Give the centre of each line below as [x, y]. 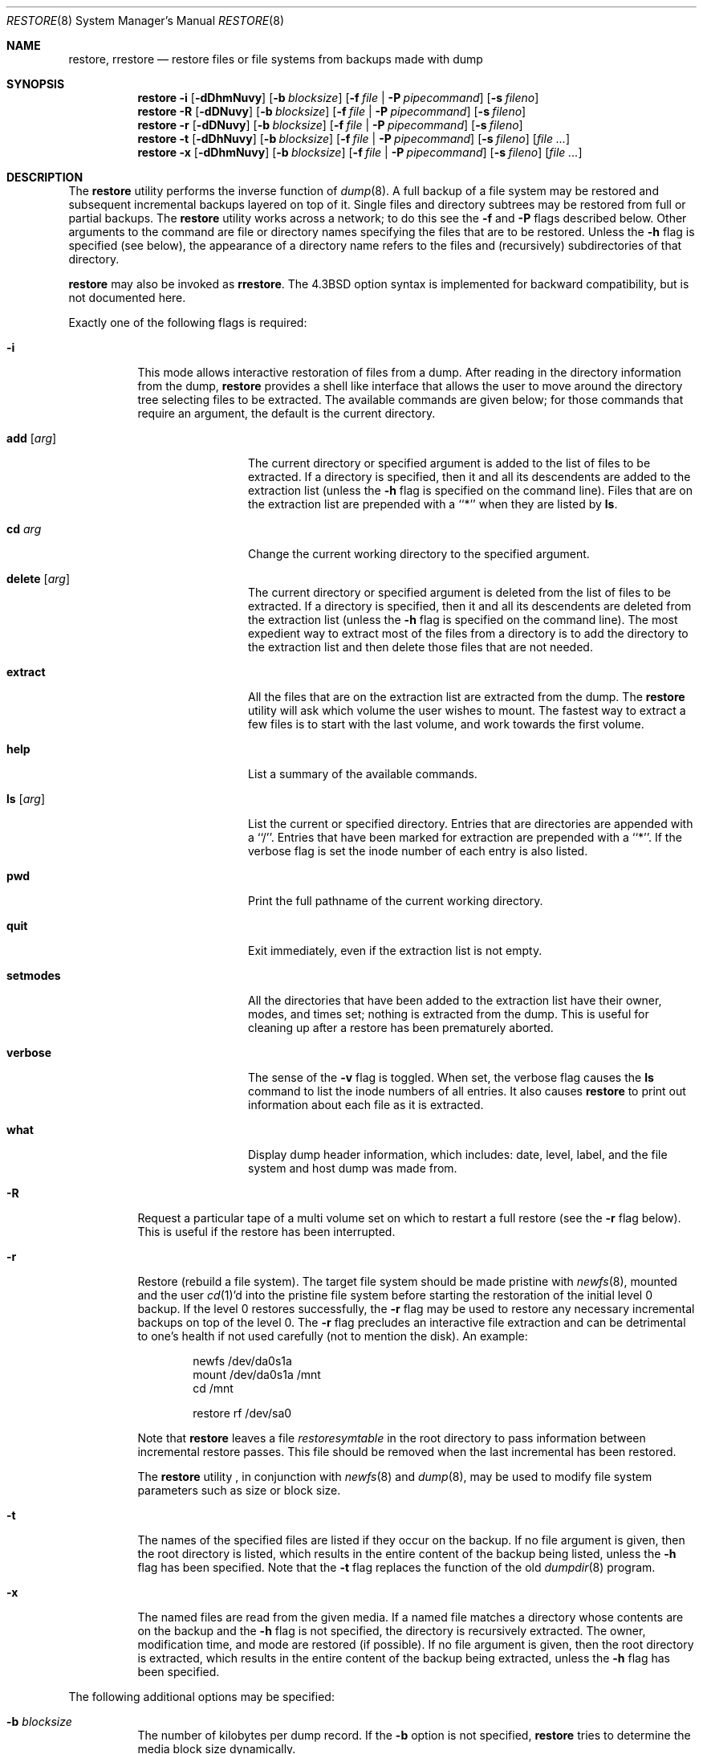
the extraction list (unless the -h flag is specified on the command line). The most [463, 620]
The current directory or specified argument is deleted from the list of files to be [459, 592]
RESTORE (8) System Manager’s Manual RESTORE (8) [145, 20]
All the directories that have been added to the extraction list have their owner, [455, 1000]
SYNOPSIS [36, 84]
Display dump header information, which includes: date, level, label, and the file [458, 1154]
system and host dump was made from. [353, 1168]
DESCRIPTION [45, 177]
